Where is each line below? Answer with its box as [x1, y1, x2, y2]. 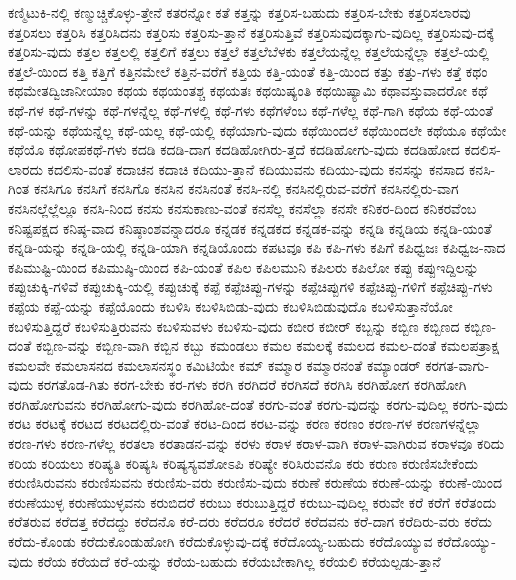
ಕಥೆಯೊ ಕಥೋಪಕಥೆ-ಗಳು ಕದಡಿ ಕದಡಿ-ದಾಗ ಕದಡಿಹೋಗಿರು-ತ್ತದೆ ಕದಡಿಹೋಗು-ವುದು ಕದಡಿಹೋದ [8, 139, 460, 160]
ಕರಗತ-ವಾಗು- [425, 354, 490, 375]
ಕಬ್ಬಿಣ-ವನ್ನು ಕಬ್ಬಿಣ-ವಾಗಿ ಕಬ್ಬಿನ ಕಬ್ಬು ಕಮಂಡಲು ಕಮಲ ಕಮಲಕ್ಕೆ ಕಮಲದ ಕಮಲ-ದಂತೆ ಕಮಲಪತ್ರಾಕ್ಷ [35, 335, 500, 356]
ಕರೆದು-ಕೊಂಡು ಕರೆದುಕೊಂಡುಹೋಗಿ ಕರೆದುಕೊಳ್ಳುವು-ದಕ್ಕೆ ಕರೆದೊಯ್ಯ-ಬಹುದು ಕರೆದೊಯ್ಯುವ [8, 531, 433, 552]
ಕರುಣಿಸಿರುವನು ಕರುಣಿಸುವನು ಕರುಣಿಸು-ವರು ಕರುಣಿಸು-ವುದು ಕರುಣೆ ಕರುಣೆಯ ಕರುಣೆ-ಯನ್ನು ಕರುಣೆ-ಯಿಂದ [8, 472, 503, 493]
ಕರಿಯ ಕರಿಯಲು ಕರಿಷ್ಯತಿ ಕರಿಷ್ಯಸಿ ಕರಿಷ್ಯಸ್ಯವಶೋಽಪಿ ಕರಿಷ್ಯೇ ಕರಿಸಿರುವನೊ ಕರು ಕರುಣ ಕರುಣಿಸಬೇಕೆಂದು [8, 452, 478, 473]
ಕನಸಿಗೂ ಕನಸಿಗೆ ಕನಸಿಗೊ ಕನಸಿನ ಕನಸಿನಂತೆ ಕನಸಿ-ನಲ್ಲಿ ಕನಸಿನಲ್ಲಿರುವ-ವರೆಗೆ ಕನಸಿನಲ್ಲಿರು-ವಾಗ [33, 178, 459, 199]
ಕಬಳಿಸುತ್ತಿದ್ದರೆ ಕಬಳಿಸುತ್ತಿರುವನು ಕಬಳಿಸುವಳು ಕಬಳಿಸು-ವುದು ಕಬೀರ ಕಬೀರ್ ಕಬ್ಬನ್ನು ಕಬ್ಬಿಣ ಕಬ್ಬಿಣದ [8, 315, 460, 336]
